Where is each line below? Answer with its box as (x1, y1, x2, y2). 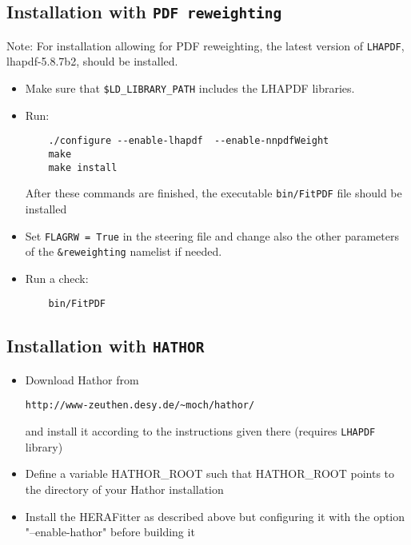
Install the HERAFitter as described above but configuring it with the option (25, 507, 405, 524)
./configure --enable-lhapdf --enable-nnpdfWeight (48, 135, 329, 147)
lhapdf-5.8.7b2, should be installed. (6, 53, 178, 70)
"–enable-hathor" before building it (25, 523, 195, 540)
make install (48, 161, 118, 173)
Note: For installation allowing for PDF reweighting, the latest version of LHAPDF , (6, 37, 405, 54)
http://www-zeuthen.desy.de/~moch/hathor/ (25, 400, 255, 412)
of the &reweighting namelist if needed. (25, 243, 222, 260)
